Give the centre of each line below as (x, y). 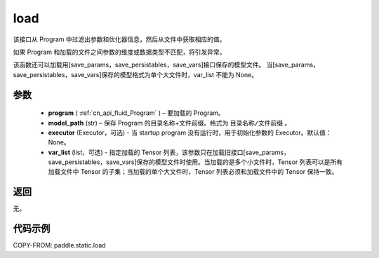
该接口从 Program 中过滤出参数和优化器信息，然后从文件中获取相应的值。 (119, 39)
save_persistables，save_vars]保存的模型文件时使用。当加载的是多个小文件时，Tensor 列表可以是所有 (195, 162)
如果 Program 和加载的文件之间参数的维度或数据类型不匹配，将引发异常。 (119, 52)
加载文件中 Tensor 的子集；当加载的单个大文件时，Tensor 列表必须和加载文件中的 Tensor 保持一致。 (193, 172)
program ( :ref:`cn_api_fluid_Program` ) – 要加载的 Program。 (136, 113)
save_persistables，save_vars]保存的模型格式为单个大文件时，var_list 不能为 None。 (135, 74)
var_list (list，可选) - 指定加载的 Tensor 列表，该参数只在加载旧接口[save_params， (169, 152)
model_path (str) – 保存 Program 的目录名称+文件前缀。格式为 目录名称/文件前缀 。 (169, 123)
